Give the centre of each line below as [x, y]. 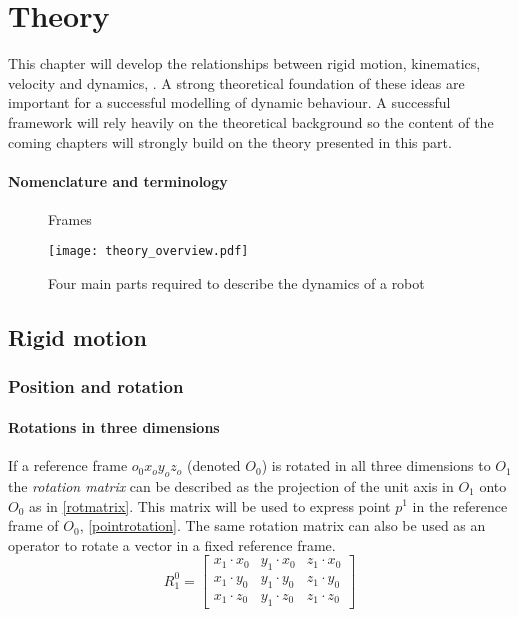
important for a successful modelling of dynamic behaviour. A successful [229, 102]
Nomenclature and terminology [118, 180]
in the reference [460, 505]
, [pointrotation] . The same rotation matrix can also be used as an [282, 525]
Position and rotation [96, 386]
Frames [70, 218]
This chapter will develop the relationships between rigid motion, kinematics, [244, 63]
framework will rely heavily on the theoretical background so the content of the [251, 121]
